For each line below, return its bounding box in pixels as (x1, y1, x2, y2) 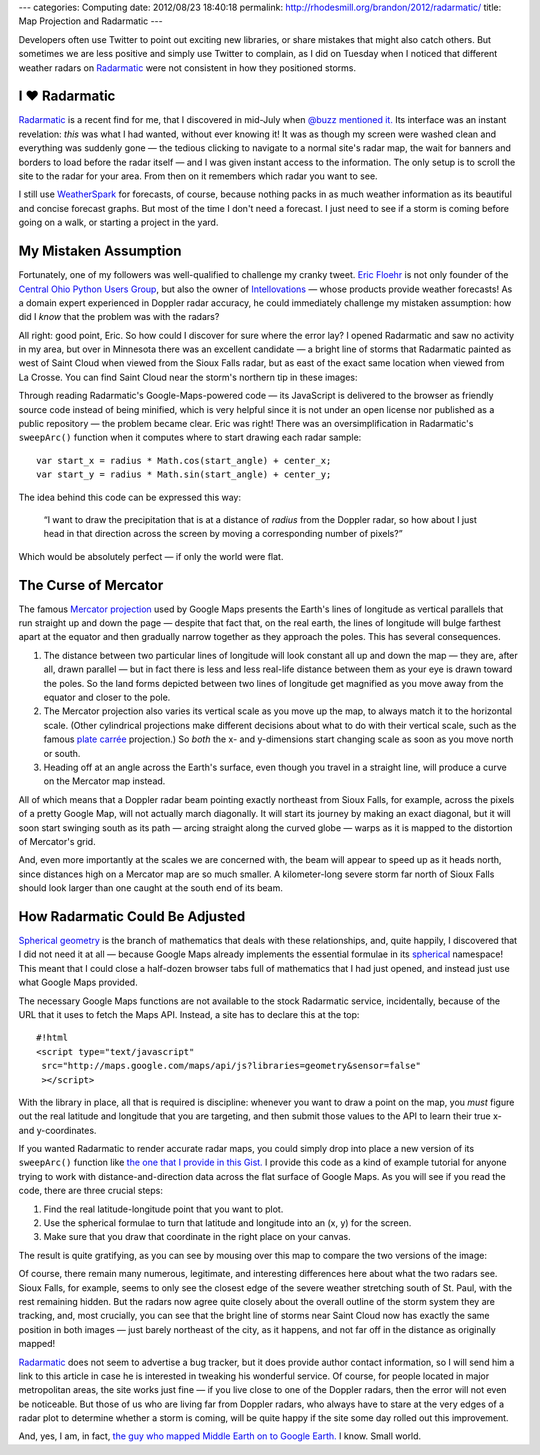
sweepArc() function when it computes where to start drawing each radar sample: (18, 431, 362, 444)
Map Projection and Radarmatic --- (18, 15, 164, 27)
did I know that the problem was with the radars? (18, 311, 220, 323)
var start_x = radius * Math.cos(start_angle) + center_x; (36, 455, 332, 466)
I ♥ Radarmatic (18, 88, 116, 105)
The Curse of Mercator (18, 576, 164, 594)
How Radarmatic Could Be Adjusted (18, 908, 246, 925)
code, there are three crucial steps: (18, 1185, 164, 1197)
